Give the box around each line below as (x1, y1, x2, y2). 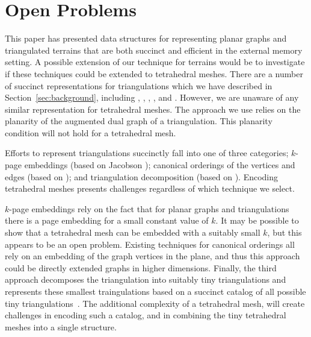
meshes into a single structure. (5, 320, 117, 333)
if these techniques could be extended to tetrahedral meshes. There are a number (5, 67, 303, 80)
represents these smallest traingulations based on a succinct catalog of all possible (5, 285, 306, 297)
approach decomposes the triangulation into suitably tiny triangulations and (5, 273, 286, 286)
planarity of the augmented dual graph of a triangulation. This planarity (5, 115, 273, 127)
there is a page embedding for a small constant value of (5, 214, 209, 227)
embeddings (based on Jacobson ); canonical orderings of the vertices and (24, 159, 295, 171)
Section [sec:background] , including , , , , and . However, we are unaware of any (5, 91, 299, 104)
